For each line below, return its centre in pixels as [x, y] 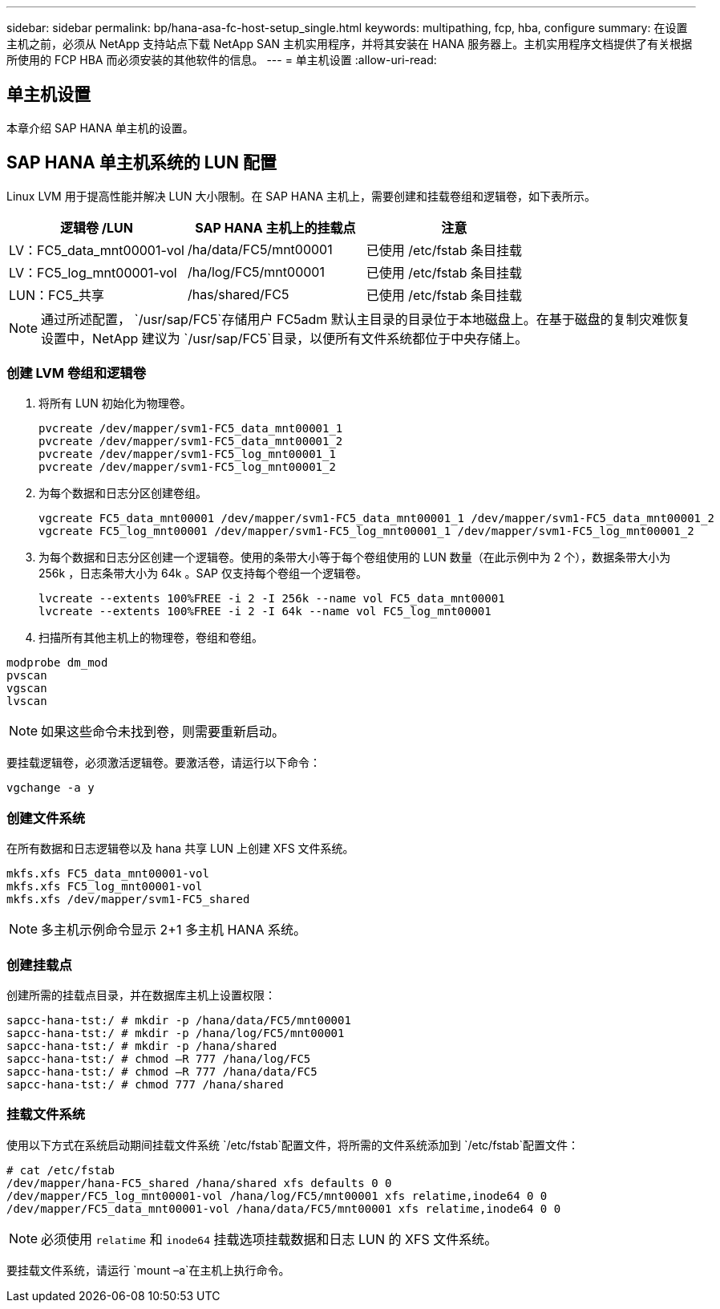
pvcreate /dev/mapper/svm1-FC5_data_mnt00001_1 [191, 429]
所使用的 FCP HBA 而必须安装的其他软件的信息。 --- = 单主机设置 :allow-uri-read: [222, 60]
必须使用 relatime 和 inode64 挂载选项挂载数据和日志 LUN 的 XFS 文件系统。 [269, 1239]
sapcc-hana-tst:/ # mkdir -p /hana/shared [142, 1046]
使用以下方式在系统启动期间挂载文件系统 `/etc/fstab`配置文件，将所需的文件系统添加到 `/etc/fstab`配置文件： [293, 1145]
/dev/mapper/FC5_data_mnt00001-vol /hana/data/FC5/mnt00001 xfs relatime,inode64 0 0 [284, 1208]
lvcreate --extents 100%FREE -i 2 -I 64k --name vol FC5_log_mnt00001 [265, 612]
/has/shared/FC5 [238, 294]
